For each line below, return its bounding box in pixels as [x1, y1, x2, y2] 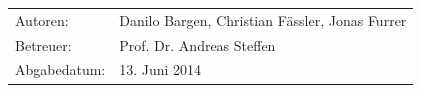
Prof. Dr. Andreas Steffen [119, 34, 276, 55]
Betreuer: [15, 34, 72, 55]
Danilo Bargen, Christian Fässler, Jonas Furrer [119, 9, 407, 30]
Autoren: [15, 9, 69, 30]
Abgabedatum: [15, 59, 106, 80]
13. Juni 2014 [119, 59, 202, 80]
